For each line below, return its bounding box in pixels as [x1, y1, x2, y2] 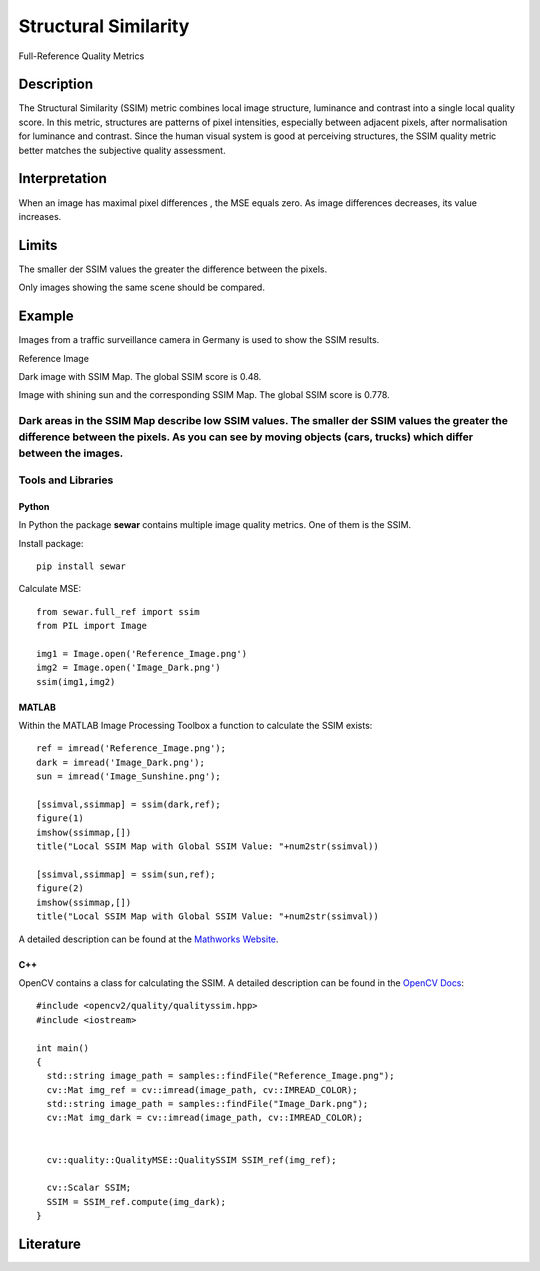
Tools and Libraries [18, 473, 114, 487]
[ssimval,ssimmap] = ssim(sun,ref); [36, 869, 216, 880]
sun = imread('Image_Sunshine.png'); [36, 771, 222, 782]
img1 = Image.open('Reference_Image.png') [36, 648, 248, 659]
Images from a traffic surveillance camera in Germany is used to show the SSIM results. [18, 334, 380, 346]
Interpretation [18, 170, 107, 187]
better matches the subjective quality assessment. [18, 144, 226, 156]
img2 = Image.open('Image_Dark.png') [36, 662, 222, 674]
